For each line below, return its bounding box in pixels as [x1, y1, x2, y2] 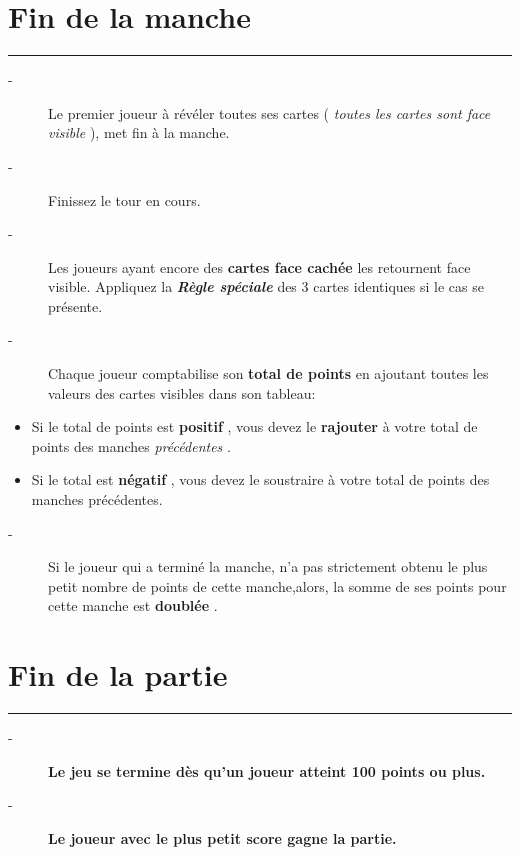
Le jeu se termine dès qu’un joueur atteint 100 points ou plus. [48, 760, 486, 781]
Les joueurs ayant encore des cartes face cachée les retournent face [48, 256, 471, 277]
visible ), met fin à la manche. [48, 122, 230, 143]
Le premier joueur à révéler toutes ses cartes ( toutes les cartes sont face [48, 102, 491, 123]
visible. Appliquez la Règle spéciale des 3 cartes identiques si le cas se [48, 276, 484, 297]
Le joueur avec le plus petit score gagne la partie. [48, 827, 397, 848]
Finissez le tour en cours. [48, 189, 201, 210]
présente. [48, 295, 103, 316]
